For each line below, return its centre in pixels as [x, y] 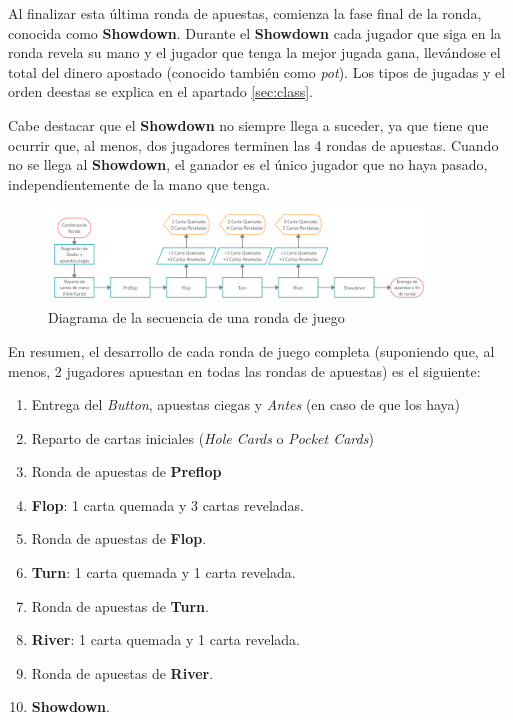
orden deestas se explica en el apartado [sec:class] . [161, 91]
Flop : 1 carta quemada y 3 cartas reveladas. [167, 504]
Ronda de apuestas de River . [122, 672]
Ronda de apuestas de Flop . [119, 538]
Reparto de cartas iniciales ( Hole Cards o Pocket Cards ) [202, 437]
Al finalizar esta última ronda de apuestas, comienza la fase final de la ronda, [245, 13]
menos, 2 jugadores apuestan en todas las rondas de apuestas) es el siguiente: [244, 370]
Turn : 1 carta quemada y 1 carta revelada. [163, 572]
